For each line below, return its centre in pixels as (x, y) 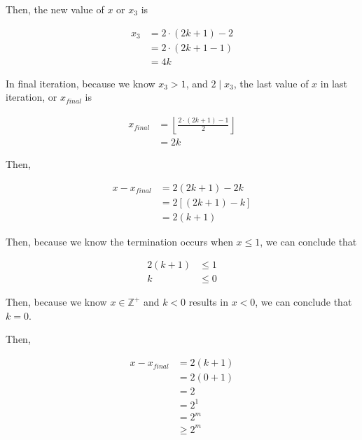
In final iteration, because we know (81, 83)
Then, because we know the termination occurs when (119, 241)
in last (334, 83)
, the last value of (271, 83)
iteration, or (32, 97)
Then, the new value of (55, 9)
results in (208, 302)
